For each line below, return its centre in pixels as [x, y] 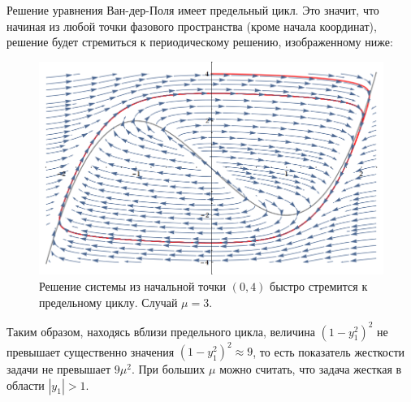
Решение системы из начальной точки [132, 285]
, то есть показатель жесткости [329, 351]
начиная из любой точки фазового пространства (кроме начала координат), [192, 26]
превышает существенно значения [91, 351]
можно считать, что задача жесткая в [311, 369]
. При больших [168, 369]
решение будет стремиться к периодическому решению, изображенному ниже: [200, 42]
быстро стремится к [319, 285]
